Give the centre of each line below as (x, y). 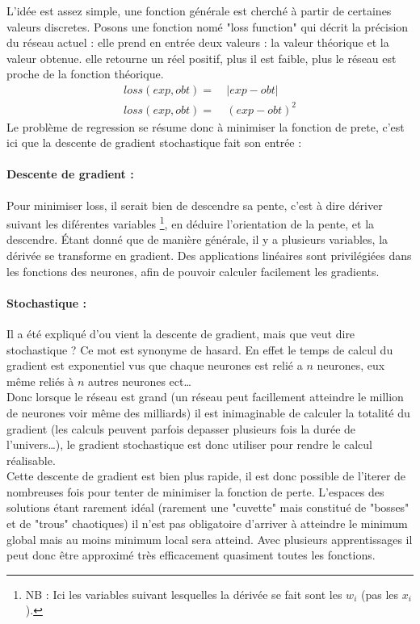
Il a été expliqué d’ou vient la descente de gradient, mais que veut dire (181, 333)
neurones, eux (351, 365)
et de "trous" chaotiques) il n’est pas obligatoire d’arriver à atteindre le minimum (207, 523)
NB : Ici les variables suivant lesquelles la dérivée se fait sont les (184, 594)
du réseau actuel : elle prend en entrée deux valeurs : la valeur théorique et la (198, 42)
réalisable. (31, 460)
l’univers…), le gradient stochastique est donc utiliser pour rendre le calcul (189, 444)
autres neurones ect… (140, 381)
